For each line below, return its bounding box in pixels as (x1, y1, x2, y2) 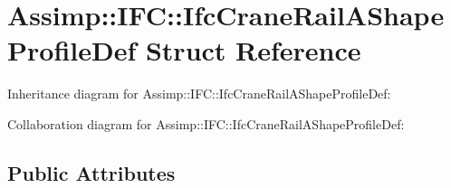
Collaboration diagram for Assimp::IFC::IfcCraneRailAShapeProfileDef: (7, 114, 405, 133)
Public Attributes (7, 158, 176, 186)
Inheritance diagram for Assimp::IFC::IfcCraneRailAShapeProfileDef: (7, 84, 391, 103)
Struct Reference (145, 32, 361, 69)
